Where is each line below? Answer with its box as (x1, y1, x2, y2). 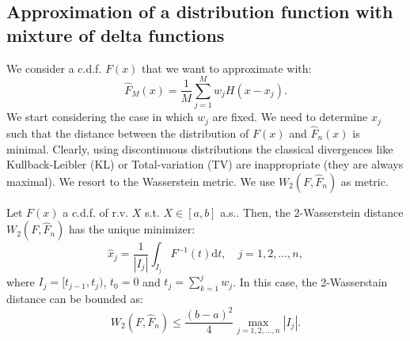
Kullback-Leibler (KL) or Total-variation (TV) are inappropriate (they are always (6, 156, 404, 172)
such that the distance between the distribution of (6, 124, 249, 141)
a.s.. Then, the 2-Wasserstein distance (220, 203, 404, 220)
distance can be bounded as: (6, 290, 143, 307)
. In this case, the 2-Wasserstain (233, 273, 388, 290)
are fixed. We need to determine (212, 108, 368, 125)
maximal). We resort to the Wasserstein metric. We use (6, 172, 275, 189)
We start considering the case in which (6, 108, 194, 125)
